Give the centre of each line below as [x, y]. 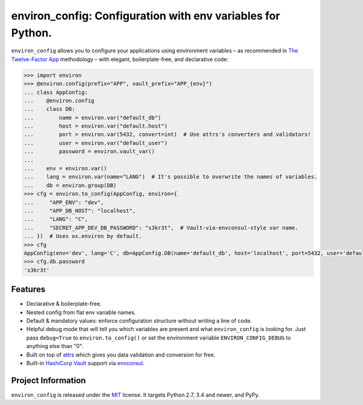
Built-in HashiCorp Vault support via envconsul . [85, 363]
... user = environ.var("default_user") [96, 143]
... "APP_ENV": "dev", [64, 202]
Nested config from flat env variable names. [81, 312]
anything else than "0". [55, 346]
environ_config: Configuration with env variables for [146, 16]
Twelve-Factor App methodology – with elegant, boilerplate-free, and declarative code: [120, 59]
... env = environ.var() [65, 169]
